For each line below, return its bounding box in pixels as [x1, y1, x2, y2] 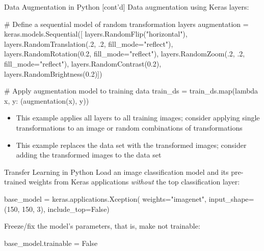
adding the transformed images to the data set [16, 149, 162, 160]
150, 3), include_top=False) [21, 203, 110, 214]
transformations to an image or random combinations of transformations [16, 122, 243, 133]
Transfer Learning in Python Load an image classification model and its [4, 166, 229, 177]
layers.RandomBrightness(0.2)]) [4, 68, 102, 79]
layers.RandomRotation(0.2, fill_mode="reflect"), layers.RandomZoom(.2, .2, [4, 48, 245, 59]
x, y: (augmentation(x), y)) [4, 95, 89, 106]
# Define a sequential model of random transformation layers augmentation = [4, 18, 249, 29]
